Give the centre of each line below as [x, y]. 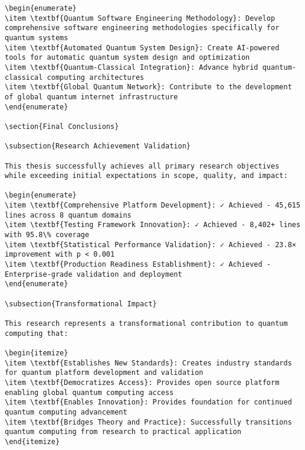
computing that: [37, 333]
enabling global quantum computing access [89, 392]
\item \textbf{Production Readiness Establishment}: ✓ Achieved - [138, 265]
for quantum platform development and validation [104, 373]
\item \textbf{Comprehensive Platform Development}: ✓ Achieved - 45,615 [153, 205]
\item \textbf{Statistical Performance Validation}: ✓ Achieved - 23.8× [150, 245]
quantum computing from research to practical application [123, 432]
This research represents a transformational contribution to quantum [146, 323]
